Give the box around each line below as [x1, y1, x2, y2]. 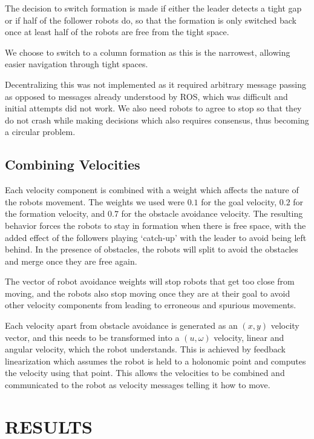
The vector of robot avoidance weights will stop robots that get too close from [5, 275, 295, 288]
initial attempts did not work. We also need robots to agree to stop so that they [5, 102, 302, 114]
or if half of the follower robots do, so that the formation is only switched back [5, 13, 296, 26]
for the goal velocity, [201, 195, 277, 208]
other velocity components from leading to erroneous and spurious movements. [5, 299, 296, 311]
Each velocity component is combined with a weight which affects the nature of [5, 183, 299, 196]
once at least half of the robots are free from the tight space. [5, 25, 229, 38]
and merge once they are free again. [5, 254, 137, 267]
